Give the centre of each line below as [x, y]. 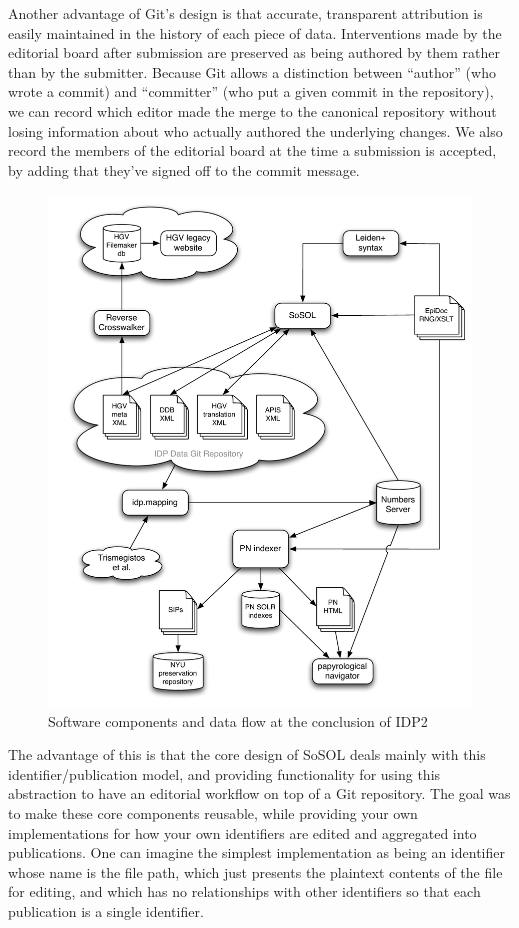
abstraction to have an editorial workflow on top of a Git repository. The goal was [259, 793]
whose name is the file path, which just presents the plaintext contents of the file [255, 871]
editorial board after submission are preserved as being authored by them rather [254, 52]
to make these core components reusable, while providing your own [213, 812]
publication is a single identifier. [106, 910]
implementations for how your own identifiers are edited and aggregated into [242, 832]
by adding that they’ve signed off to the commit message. [184, 169]
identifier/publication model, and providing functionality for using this [224, 773]
